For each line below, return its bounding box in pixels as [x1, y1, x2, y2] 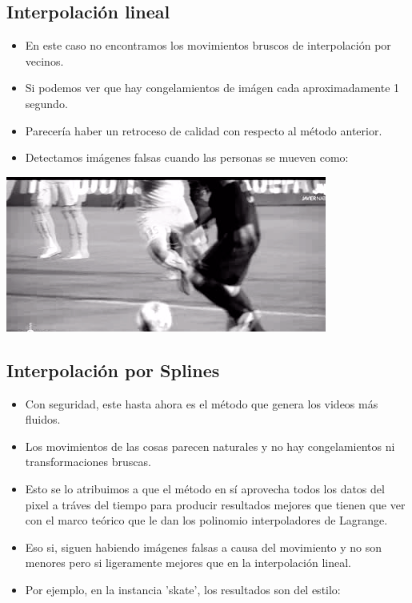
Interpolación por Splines [6, 357, 220, 382]
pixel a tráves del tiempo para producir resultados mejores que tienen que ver [25, 496, 406, 513]
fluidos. [25, 411, 61, 428]
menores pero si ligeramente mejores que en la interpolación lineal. [25, 554, 351, 571]
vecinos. [25, 52, 64, 69]
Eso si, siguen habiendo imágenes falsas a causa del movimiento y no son [25, 538, 382, 555]
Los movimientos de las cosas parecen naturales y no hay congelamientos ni [25, 437, 395, 454]
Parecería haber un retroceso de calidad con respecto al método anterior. [25, 122, 382, 139]
